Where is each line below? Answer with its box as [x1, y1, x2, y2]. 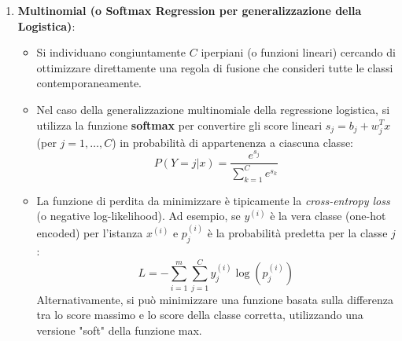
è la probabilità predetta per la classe [207, 225, 388, 241]
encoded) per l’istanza [36, 225, 143, 241]
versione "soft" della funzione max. [36, 321, 202, 338]
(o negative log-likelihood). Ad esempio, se [36, 207, 241, 224]
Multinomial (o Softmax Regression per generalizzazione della [17, 2, 362, 18]
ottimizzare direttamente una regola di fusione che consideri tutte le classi [36, 59, 393, 75]
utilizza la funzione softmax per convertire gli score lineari [36, 116, 323, 133]
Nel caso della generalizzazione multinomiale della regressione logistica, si [36, 101, 390, 117]
